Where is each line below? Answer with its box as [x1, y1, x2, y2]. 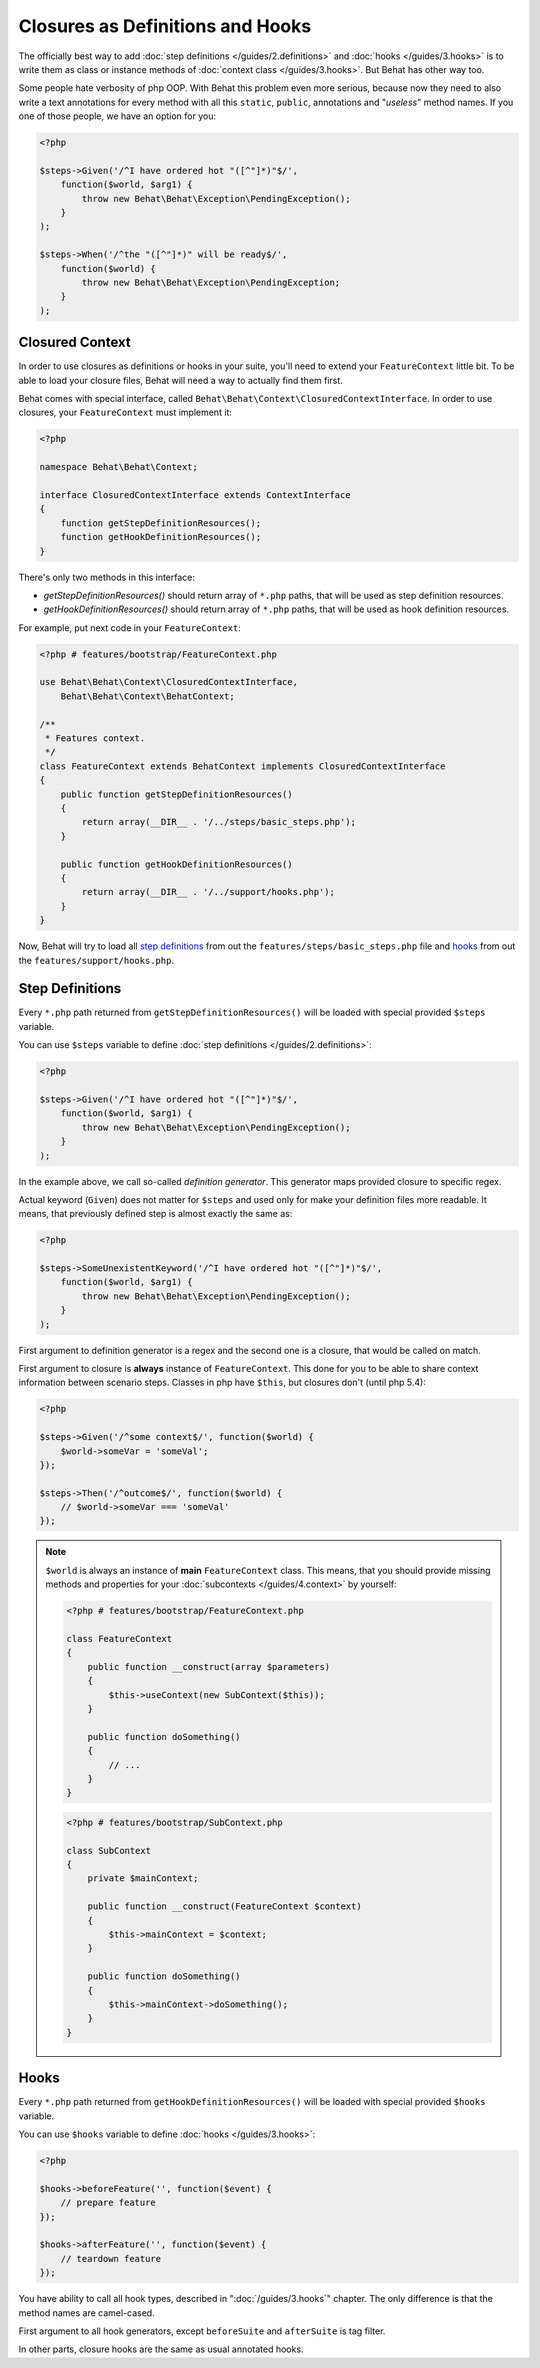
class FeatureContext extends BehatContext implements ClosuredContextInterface [39, 760, 446, 772]
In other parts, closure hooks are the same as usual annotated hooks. [18, 2343, 304, 2355]
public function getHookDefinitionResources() [60, 858, 294, 870]
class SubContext [66, 1845, 152, 1856]
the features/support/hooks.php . [18, 954, 175, 966]
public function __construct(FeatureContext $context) [87, 1901, 362, 1912]
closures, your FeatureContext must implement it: [18, 406, 232, 419]
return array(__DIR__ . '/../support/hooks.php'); [81, 886, 335, 898]
